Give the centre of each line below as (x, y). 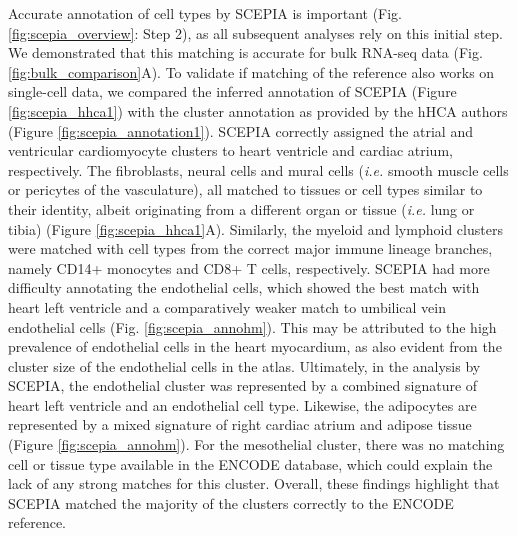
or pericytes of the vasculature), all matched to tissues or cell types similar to (245, 189)
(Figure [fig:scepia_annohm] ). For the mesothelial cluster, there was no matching (256, 444)
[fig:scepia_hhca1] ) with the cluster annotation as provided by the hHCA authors (258, 110)
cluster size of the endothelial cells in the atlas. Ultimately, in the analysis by (244, 365)
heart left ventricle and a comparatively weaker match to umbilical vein (227, 306)
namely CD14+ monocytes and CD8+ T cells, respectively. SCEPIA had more (249, 267)
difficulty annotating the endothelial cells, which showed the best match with (244, 287)
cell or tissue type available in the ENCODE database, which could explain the (250, 463)
